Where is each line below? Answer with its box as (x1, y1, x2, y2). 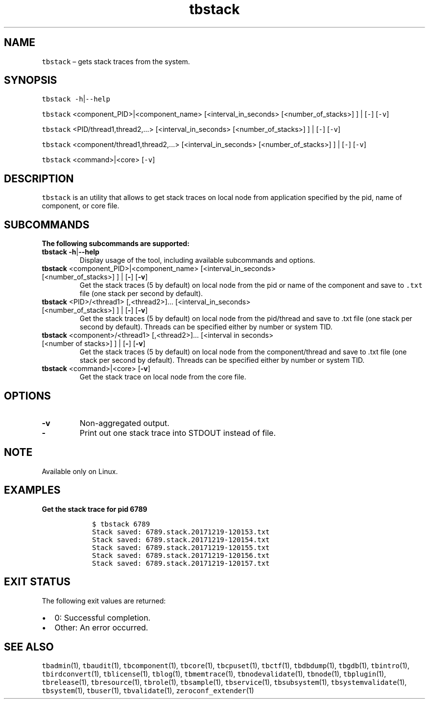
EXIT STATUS (4, 576, 71, 588)
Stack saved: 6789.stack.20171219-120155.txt (92, 543, 270, 552)
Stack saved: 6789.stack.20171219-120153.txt (92, 527, 270, 536)
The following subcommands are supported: (42, 239, 190, 248)
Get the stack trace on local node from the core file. (79, 373, 246, 381)
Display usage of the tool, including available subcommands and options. (79, 256, 315, 265)
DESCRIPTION (4, 172, 74, 185)
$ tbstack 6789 (92, 520, 150, 528)
